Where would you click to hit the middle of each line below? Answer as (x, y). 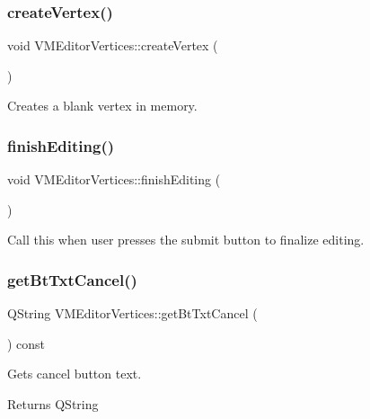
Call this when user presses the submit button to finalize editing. (186, 240)
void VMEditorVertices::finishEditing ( (114, 179)
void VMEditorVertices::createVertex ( (113, 45)
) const (26, 343)
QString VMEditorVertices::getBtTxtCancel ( (132, 313)
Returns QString (53, 404)
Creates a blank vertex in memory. (102, 106)
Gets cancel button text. (75, 374)
